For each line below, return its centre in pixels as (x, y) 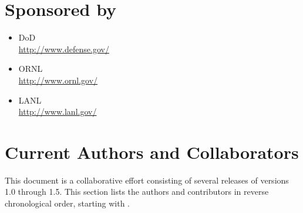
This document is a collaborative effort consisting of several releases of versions (147, 180)
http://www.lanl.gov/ (58, 112)
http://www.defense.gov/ (64, 49)
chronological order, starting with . (67, 203)
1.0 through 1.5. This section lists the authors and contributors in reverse (137, 192)
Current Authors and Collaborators (152, 152)
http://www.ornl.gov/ (58, 80)
